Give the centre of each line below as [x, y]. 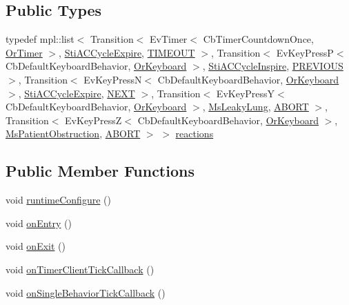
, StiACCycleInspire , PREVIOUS [273, 66]
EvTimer [169, 39]
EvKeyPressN [113, 79]
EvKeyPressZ [93, 120]
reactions [195, 134]
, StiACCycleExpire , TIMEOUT [127, 52]
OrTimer [24, 52]
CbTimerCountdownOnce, [258, 39]
